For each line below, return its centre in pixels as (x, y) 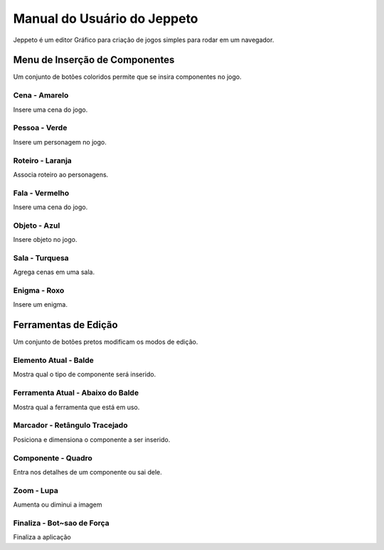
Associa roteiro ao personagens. (61, 174)
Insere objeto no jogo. (45, 240)
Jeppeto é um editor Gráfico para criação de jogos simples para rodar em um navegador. (144, 40)
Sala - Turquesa (41, 258)
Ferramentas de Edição (65, 325)
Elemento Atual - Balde (53, 361)
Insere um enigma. (40, 305)
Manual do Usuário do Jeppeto (106, 18)
